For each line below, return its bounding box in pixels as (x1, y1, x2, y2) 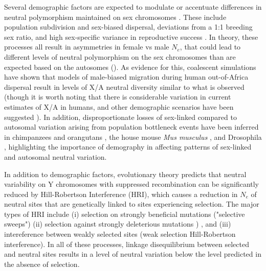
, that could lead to (180, 41, 241, 52)
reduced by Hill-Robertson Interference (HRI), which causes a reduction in (4, 188, 238, 199)
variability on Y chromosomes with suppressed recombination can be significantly (4, 179, 259, 189)
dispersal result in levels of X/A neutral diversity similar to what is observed (4, 81, 245, 92)
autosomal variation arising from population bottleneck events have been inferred (4, 121, 259, 132)
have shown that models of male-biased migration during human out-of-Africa (4, 71, 249, 82)
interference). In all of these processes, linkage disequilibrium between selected (4, 238, 249, 249)
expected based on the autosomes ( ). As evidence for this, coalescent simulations (4, 61, 256, 72)
